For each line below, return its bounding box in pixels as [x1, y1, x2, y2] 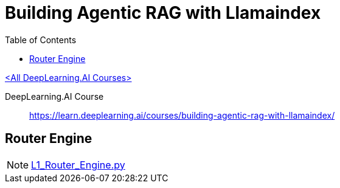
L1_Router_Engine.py [31, 158, 125, 171]
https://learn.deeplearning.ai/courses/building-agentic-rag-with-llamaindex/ [29, 110, 335, 120]
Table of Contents [5, 34, 77, 45]
